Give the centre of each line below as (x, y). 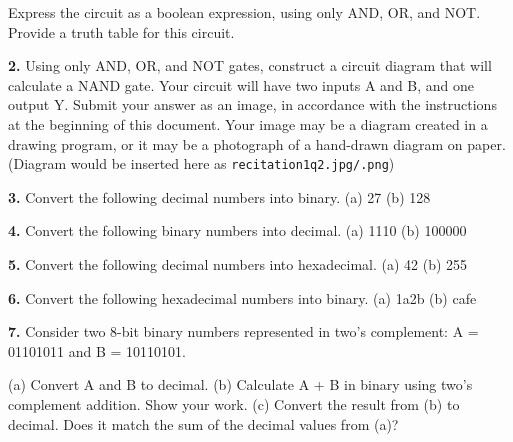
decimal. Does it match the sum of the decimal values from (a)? (203, 423)
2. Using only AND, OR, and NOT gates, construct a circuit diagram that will (250, 65)
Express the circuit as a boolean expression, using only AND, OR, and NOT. (244, 12)
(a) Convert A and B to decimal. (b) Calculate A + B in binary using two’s (240, 384)
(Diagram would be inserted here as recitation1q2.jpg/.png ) (201, 163)
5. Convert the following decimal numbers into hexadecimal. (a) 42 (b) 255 (238, 264)
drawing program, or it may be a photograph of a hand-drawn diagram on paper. (257, 143)
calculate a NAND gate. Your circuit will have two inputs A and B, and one (241, 84)
